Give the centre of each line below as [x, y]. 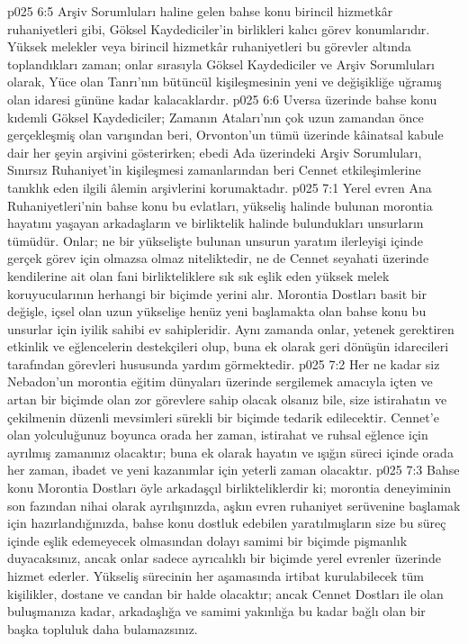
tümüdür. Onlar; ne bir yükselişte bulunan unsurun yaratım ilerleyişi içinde [215, 240]
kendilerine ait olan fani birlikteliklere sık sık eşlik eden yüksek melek [198, 275]
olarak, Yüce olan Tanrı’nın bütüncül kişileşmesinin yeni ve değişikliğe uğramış [225, 82]
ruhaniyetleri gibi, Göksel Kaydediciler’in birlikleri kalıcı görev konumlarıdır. [219, 28]
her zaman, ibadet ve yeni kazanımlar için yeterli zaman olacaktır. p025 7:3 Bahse [234, 470]
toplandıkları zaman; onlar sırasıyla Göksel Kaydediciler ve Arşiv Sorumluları [221, 63]
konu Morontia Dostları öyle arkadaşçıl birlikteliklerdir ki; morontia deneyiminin [229, 488]
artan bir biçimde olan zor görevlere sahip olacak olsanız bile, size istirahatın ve [227, 399]
